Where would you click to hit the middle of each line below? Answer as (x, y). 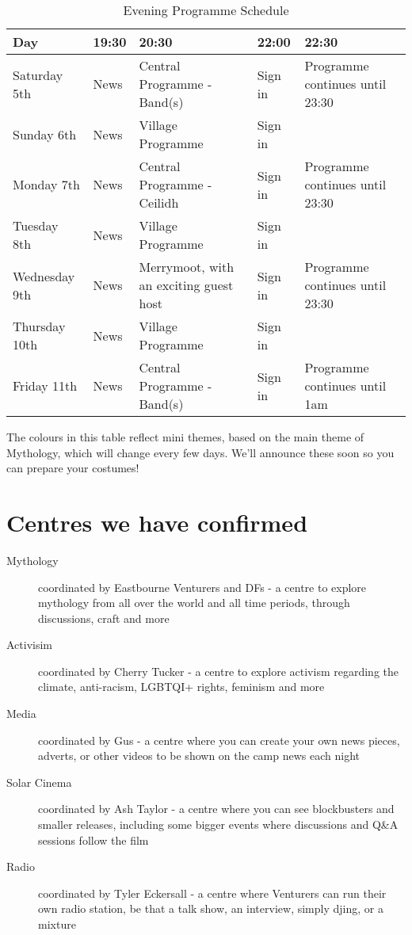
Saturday (38, 74)
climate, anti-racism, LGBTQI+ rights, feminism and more (181, 687)
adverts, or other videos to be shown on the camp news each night (199, 756)
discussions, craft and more (104, 618)
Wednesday (44, 276)
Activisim (30, 645)
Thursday (39, 326)
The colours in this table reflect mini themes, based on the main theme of (185, 437)
